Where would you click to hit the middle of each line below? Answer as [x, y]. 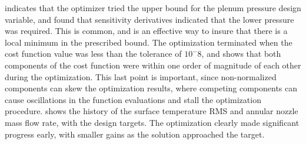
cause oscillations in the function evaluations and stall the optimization [133, 99]
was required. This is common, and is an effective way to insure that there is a [146, 31]
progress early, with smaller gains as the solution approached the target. [135, 134]
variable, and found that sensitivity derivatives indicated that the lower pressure [149, 19]
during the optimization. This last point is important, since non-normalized [141, 76]
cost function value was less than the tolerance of [93, 54]
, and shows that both [241, 54]
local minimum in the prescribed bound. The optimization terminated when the [149, 42]
